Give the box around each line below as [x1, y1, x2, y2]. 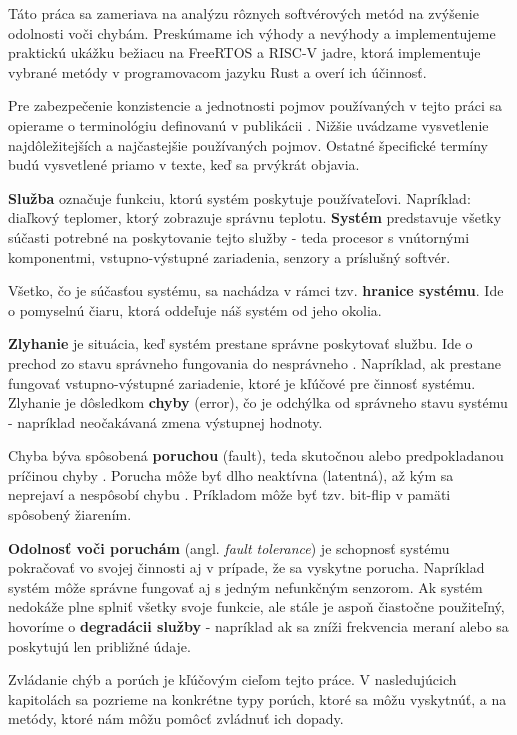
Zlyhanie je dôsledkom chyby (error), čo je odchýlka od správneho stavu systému [8, 392, 508, 413]
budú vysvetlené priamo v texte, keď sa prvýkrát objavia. [8, 154, 360, 175]
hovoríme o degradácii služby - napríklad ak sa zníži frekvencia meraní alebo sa [8, 616, 509, 637]
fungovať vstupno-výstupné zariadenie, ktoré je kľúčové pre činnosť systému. [8, 372, 476, 393]
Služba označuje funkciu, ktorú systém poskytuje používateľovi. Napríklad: [8, 187, 471, 208]
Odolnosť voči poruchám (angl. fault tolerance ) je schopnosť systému [8, 537, 450, 558]
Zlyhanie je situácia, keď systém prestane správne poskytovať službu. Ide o [8, 333, 473, 354]
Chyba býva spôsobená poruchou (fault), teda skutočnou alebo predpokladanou [8, 445, 504, 466]
